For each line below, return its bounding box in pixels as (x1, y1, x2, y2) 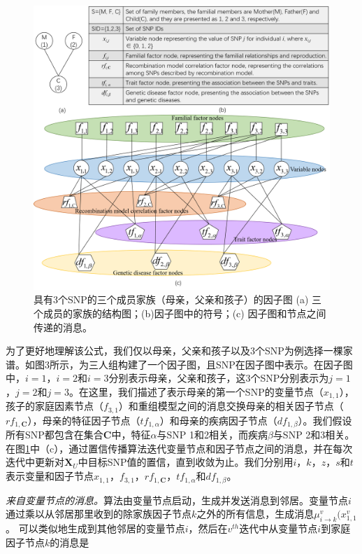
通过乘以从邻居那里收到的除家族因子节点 (6, 506, 191, 521)
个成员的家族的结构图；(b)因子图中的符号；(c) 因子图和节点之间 (34, 305, 326, 320)
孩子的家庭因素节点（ (6, 399, 103, 413)
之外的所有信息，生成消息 (196, 506, 314, 521)
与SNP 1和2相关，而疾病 (157, 427, 268, 442)
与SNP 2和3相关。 (273, 427, 355, 442)
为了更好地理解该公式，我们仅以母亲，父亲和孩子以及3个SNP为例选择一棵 (6, 343, 343, 358)
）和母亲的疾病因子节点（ (159, 413, 277, 427)
